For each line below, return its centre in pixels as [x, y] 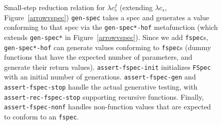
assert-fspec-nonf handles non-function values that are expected [108, 107]
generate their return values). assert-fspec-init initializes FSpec [107, 67]
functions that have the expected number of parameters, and [98, 57]
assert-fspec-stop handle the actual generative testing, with [101, 87]
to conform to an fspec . [42, 117]
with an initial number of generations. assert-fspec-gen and [100, 77]
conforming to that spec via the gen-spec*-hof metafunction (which [111, 27]
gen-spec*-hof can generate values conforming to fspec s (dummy [108, 47]
